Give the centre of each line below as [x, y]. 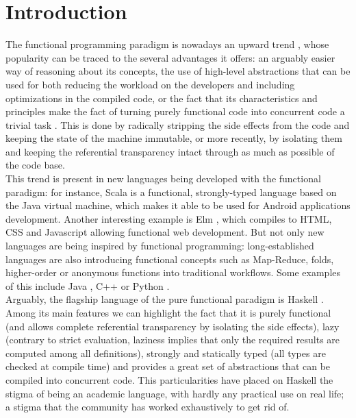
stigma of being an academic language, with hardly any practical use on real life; [175, 393]
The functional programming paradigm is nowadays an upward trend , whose [167, 44]
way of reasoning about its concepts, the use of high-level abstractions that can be [178, 71]
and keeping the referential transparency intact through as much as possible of [170, 151]
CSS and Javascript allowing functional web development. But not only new [165, 232]
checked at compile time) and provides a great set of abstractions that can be [168, 366]
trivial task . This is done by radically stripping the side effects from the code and [178, 124]
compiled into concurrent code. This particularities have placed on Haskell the [169, 379]
